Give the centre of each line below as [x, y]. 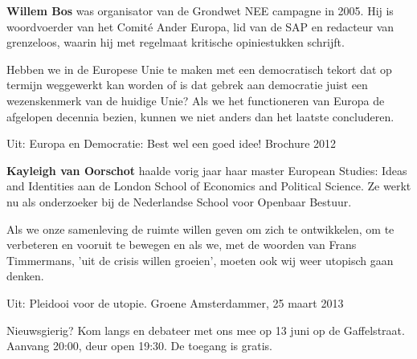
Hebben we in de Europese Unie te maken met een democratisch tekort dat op [199, 69]
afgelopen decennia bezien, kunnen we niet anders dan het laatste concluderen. [200, 116]
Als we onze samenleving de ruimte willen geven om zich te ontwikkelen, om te [200, 228]
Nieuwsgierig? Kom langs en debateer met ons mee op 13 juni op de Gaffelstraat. [206, 330]
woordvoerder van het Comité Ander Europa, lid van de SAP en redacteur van [200, 26]
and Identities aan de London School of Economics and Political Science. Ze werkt [209, 186]
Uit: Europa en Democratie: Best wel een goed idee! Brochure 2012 [172, 143]
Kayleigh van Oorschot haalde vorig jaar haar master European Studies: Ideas [207, 170]
